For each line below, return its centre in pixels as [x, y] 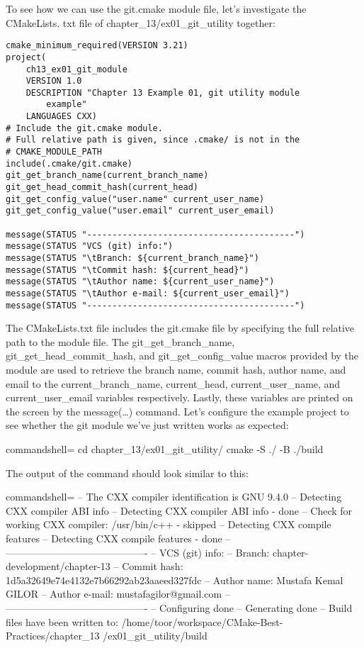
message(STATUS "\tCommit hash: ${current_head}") [127, 270]
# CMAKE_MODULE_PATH [54, 152]
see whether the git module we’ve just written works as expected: [147, 425]
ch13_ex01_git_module [76, 69]
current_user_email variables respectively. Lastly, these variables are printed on [180, 397]
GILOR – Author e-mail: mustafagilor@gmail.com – [118, 594]
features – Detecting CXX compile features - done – [118, 538]
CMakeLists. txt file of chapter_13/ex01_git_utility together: [141, 22]
